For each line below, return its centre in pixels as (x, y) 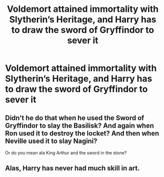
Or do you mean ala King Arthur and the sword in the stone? (66, 153)
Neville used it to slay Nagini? (51, 141)
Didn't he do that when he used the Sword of (75, 118)
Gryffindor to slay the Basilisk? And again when (80, 125)
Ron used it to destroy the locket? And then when (82, 133)
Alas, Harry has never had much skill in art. (72, 168)
